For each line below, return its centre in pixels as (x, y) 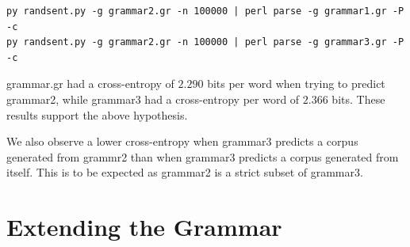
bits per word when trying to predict (296, 84)
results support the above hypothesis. (97, 114)
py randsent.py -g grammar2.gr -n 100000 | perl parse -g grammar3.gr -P (205, 42)
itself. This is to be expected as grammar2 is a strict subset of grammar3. (185, 172)
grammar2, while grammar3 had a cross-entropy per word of (153, 99)
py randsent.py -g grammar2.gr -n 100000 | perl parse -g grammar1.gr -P (205, 11)
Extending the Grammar (144, 227)
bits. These (358, 99)
